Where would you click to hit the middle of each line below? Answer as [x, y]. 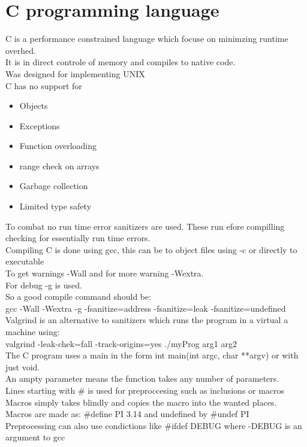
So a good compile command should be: [79, 297]
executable [25, 261]
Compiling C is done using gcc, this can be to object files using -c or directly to [151, 249]
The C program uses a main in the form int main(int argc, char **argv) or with [152, 355]
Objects [34, 106]
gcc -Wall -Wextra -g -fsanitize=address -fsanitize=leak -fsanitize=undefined [146, 308]
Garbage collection [54, 186]
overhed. [21, 50]
